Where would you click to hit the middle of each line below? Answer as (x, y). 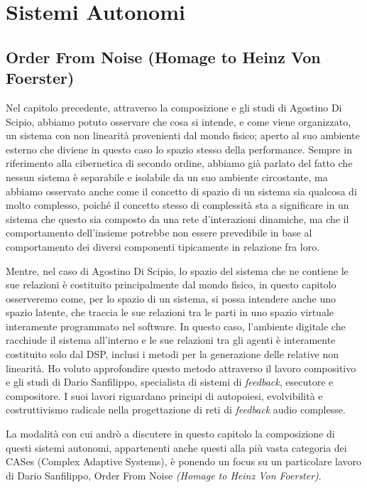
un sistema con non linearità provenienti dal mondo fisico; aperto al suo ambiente (183, 135)
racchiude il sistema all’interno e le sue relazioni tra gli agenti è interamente (171, 340)
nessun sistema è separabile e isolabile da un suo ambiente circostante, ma (167, 177)
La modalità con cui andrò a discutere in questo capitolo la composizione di (170, 434)
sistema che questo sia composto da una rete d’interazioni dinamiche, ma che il (177, 218)
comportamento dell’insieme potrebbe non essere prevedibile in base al (159, 233)
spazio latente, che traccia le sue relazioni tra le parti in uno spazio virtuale (170, 312)
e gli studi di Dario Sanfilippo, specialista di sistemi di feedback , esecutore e (170, 382)
